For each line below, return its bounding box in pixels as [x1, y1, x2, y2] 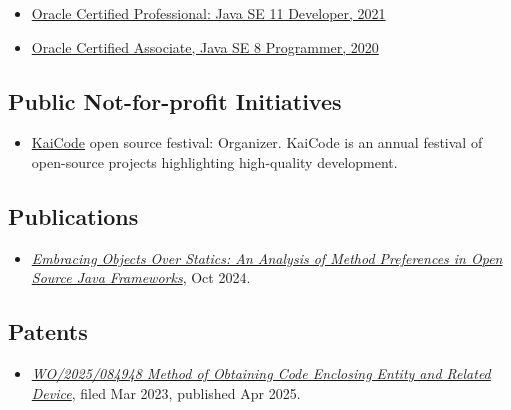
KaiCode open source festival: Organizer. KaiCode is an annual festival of [31, 132, 483, 153]
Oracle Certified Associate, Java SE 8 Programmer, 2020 [31, 36, 379, 57]
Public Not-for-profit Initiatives [8, 85, 342, 116]
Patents [8, 316, 88, 347]
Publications [8, 200, 139, 231]
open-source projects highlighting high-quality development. [31, 151, 398, 172]
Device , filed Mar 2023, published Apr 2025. [31, 382, 301, 403]
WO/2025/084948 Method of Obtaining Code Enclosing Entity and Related [31, 363, 491, 384]
